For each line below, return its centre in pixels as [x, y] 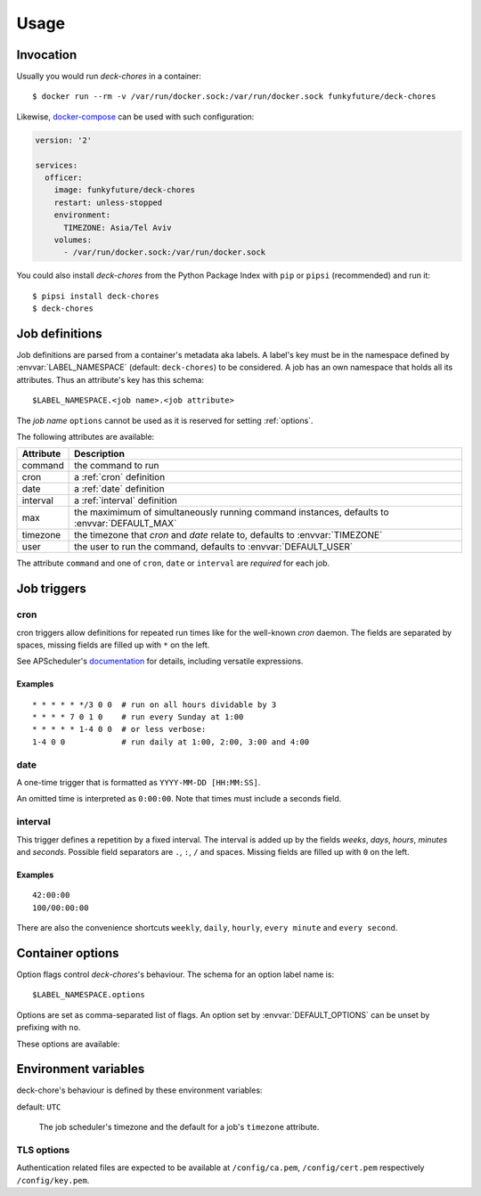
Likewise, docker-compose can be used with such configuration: [135, 117]
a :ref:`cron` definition [120, 477]
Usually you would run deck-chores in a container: [109, 77]
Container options [68, 953]
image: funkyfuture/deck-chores [125, 190]
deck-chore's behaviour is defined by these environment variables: [139, 1090]
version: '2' [64, 140]
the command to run [117, 466]
